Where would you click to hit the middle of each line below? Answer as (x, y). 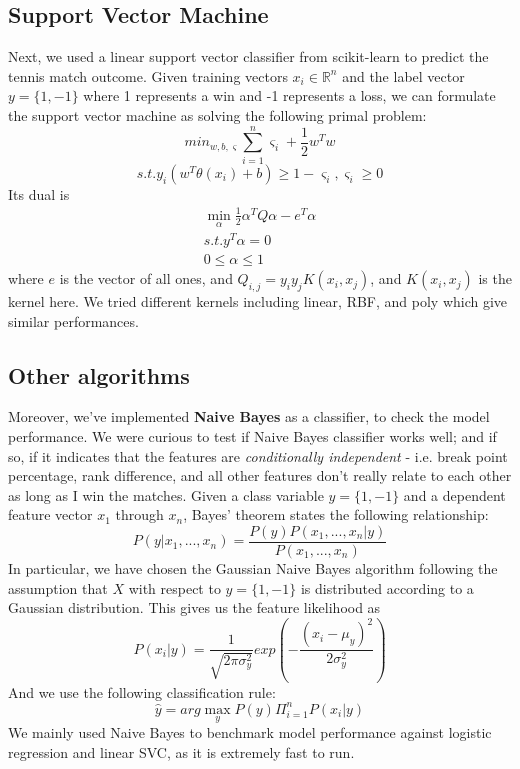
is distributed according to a (387, 587)
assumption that (58, 587)
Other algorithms (99, 374)
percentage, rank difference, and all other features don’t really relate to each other (260, 475)
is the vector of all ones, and (146, 278)
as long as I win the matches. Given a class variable (166, 494)
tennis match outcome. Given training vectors (148, 75)
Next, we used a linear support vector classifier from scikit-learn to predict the (248, 56)
